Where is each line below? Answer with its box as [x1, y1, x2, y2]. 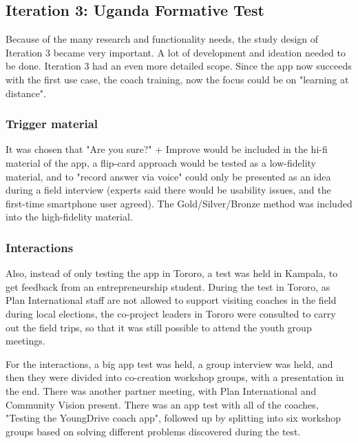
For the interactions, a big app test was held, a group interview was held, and [6, 356, 333, 371]
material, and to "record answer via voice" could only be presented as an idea [6, 169, 331, 183]
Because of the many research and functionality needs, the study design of [6, 32, 319, 46]
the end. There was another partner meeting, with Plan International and [6, 383, 317, 398]
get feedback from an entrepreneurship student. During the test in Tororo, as [6, 279, 330, 293]
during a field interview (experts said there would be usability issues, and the [6, 183, 331, 197]
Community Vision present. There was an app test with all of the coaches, [6, 397, 319, 411]
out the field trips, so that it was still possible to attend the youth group [6, 320, 312, 334]
